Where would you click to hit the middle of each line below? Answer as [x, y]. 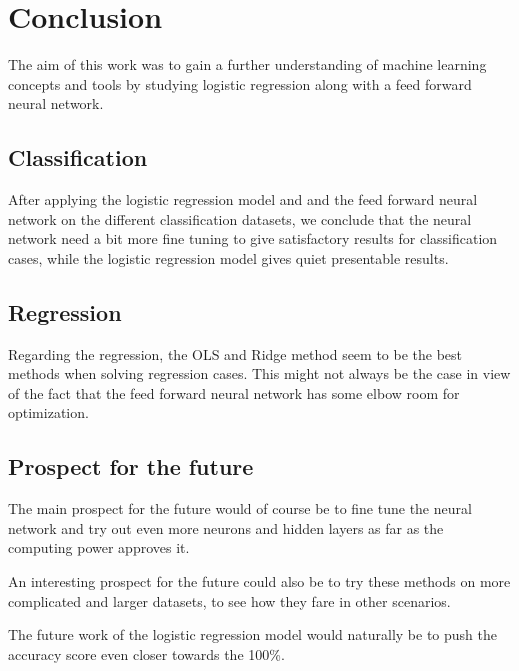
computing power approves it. [99, 547]
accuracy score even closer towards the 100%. [146, 653]
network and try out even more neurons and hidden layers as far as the [226, 527]
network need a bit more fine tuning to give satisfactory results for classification [253, 238]
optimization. [48, 412]
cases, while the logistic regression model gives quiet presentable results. [228, 257]
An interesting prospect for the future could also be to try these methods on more [259, 581]
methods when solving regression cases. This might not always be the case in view [259, 373]
